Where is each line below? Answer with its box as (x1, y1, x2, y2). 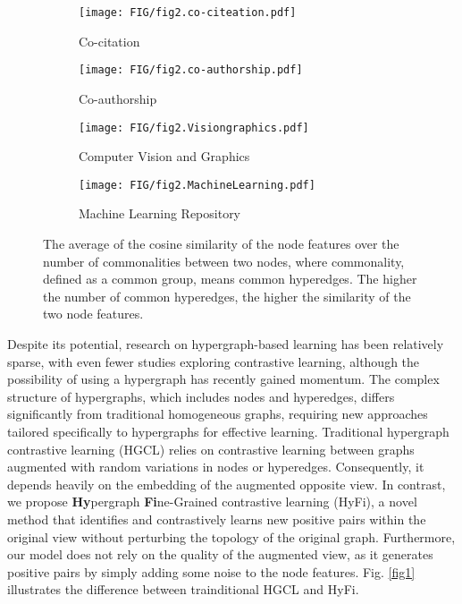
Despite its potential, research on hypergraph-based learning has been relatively (7, 334, 444, 353)
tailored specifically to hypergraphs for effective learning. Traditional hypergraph (7, 421, 449, 440)
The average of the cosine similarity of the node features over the (43, 234, 399, 252)
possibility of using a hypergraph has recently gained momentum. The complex (7, 370, 440, 388)
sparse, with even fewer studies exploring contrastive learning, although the (7, 352, 420, 370)
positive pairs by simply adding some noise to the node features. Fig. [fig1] (7, 562, 416, 581)
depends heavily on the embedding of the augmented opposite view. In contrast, (7, 474, 446, 493)
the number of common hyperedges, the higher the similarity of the (43, 286, 411, 305)
